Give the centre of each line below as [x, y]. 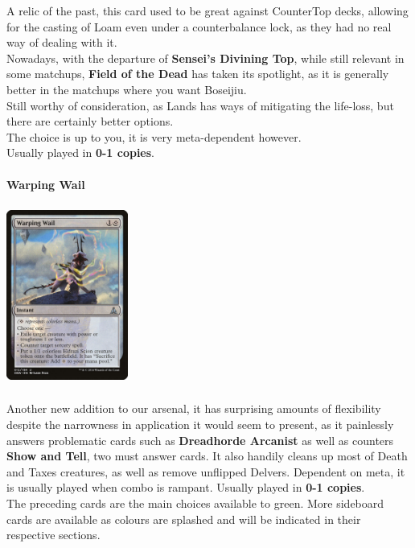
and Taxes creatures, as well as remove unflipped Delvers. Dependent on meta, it [206, 471]
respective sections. [53, 535]
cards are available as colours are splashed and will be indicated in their [184, 519]
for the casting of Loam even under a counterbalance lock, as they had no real [199, 26]
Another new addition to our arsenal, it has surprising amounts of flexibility [194, 408]
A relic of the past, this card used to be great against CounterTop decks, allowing [207, 10]
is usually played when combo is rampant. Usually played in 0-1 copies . [186, 487]
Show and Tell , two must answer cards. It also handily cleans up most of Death [207, 456]
